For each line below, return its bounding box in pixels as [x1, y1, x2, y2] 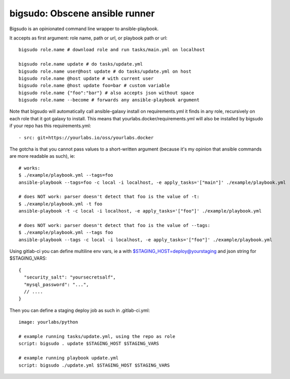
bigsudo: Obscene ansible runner [9, 8, 155, 19]
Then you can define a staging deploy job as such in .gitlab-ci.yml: [9, 307, 150, 313]
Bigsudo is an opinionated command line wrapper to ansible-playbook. [9, 26, 159, 32]
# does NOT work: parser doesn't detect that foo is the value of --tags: [18, 222, 211, 228]
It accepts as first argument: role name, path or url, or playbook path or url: [9, 35, 168, 41]
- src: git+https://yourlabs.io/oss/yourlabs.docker [18, 135, 154, 140]
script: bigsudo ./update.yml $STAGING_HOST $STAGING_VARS [18, 362, 170, 368]
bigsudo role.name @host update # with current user [18, 75, 154, 81]
